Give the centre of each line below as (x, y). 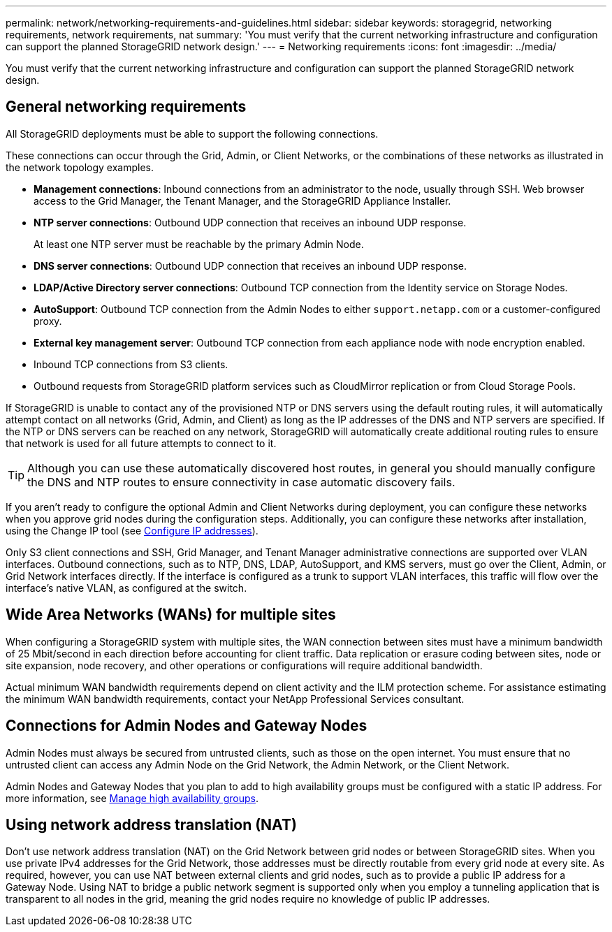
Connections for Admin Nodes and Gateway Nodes (187, 726)
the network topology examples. (80, 167)
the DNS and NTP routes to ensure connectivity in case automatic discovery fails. (241, 482)
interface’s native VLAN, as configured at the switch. (126, 588)
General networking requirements (126, 107)
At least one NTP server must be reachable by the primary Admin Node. (199, 244)
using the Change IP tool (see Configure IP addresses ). (132, 530)
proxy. (48, 321)
